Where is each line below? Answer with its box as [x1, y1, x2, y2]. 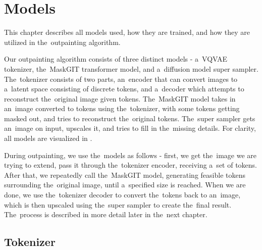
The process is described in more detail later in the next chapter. [4, 209, 207, 220]
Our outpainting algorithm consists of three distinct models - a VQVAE [4, 54, 228, 64]
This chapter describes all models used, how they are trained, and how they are [4, 27, 250, 37]
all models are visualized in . [4, 133, 92, 143]
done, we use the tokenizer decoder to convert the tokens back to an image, [4, 189, 241, 200]
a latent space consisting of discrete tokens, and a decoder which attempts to [4, 83, 244, 94]
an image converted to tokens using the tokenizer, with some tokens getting [4, 103, 240, 114]
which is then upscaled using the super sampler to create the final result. [4, 199, 232, 210]
